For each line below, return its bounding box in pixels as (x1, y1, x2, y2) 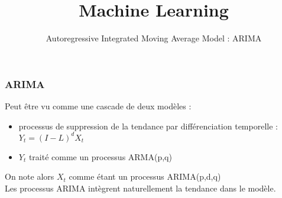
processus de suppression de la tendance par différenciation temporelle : (18, 119, 278, 132)
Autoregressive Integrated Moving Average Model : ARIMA (46, 32, 262, 44)
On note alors (5, 170, 54, 183)
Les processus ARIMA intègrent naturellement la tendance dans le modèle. (5, 181, 276, 194)
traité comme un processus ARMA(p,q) (28, 150, 172, 163)
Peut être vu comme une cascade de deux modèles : (5, 100, 192, 112)
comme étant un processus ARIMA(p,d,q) (69, 170, 221, 183)
